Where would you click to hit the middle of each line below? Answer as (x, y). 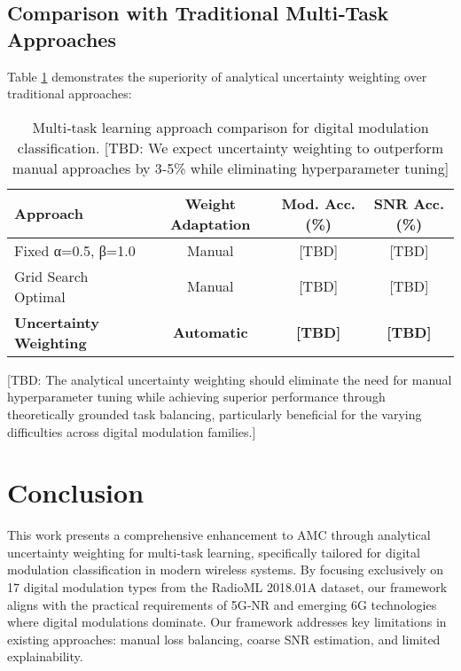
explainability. (45, 656)
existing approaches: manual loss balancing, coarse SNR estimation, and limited (224, 639)
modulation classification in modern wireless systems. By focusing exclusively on (226, 570)
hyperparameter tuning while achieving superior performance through (196, 397)
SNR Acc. (409, 203)
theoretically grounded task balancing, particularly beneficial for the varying (215, 414)
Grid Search (51, 276)
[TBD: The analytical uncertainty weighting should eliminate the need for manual (230, 379)
